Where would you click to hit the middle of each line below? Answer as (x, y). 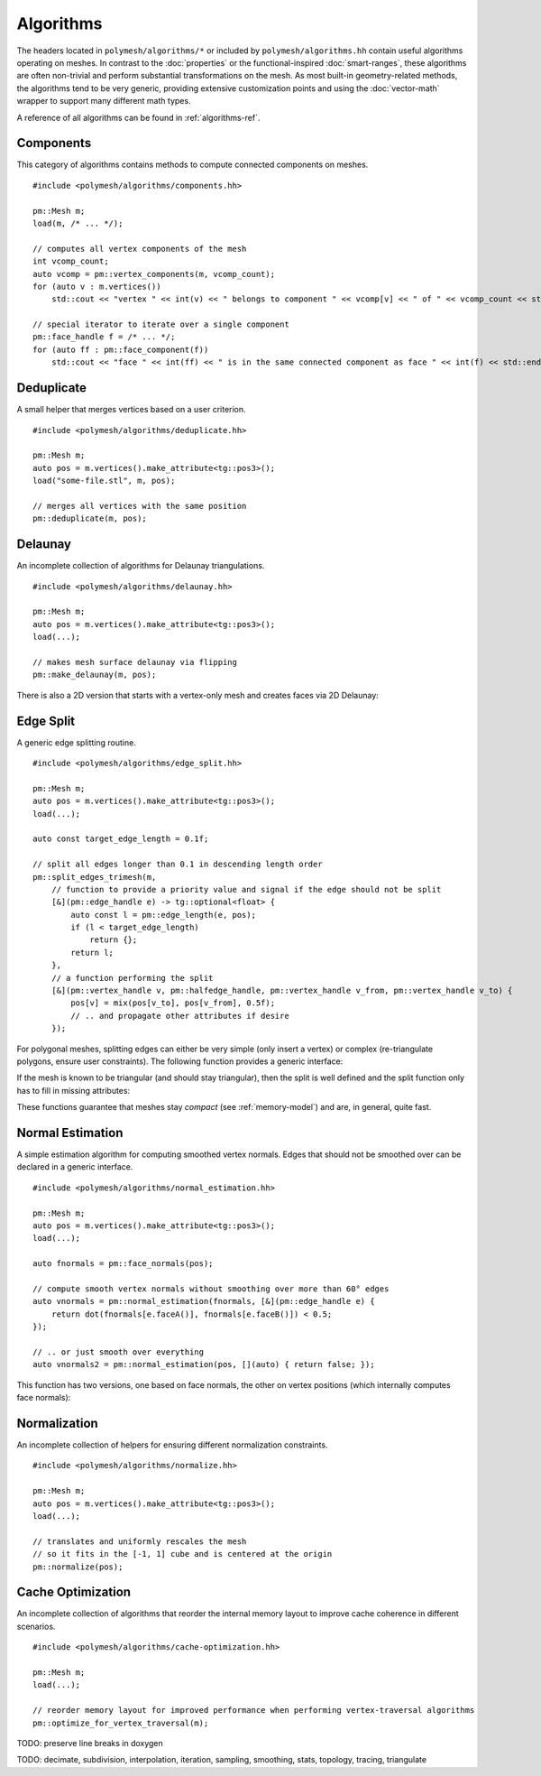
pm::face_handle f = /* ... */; (104, 337)
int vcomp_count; (71, 261)
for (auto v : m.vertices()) (97, 286)
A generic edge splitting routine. (77, 742)
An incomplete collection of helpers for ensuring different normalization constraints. (172, 1445)
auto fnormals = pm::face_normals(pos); (123, 1264)
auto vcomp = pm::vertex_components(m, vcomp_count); (154, 274)
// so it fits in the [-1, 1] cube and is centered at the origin (183, 1554)
